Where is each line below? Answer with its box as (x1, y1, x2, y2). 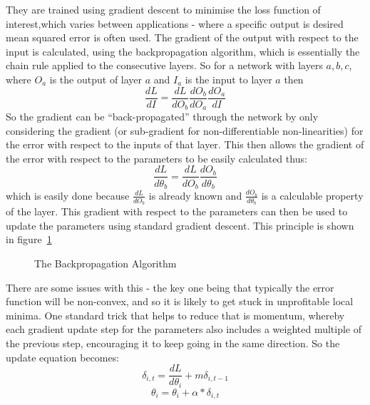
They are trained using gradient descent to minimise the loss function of (6, 2, 321, 16)
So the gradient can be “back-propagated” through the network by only (6, 109, 319, 124)
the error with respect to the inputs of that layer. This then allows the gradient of (6, 137, 364, 152)
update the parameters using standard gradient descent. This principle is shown (6, 217, 354, 232)
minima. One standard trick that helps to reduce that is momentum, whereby (6, 307, 345, 322)
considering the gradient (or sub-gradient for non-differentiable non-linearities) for (6, 123, 364, 138)
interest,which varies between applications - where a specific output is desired (6, 16, 344, 31)
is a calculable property (261, 188, 364, 202)
